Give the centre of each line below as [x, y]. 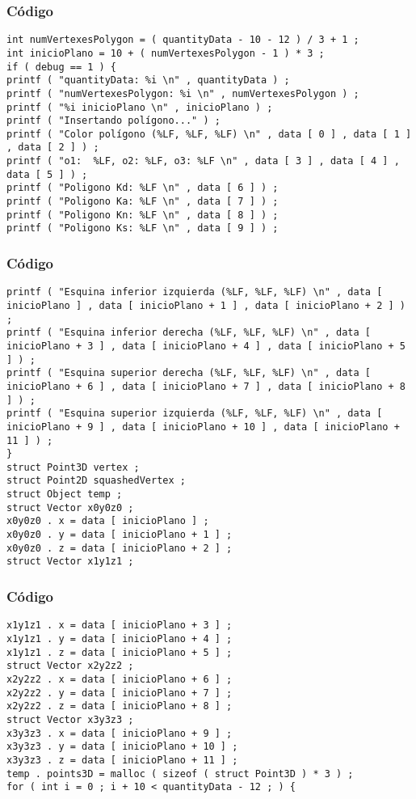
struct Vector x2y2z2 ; [70, 666]
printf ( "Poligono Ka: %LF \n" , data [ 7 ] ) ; [143, 202]
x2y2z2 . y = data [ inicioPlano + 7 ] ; [120, 693]
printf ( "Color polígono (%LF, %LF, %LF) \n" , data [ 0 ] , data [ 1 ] [209, 134]
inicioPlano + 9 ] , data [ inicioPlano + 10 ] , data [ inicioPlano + [203, 427]
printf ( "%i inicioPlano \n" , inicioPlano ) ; [140, 107]
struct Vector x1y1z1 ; [70, 562]
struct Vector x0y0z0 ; [70, 507]
